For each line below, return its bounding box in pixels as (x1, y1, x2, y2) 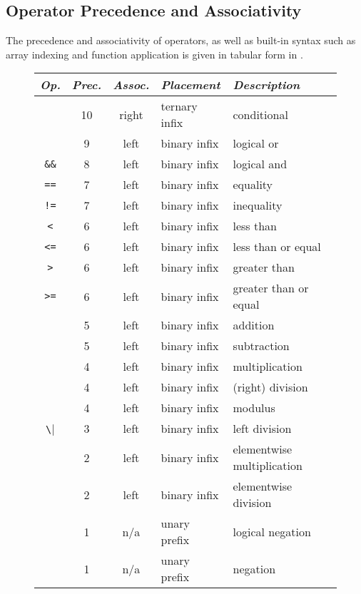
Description (233, 76, 300, 93)
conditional (233, 106, 288, 123)
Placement (161, 76, 220, 93)
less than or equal (233, 238, 321, 255)
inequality (233, 197, 283, 214)
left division (233, 420, 292, 437)
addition (233, 317, 275, 334)
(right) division (233, 379, 308, 396)
